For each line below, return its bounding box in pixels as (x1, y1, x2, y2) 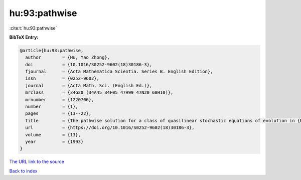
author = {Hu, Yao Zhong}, (25, 55, 110, 60)
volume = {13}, (25, 132, 81, 137)
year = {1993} (25, 139, 84, 144)
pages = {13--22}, (25, 111, 92, 116)
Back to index (9, 168, 38, 174)
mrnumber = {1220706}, (25, 97, 94, 102)
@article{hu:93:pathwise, (20, 48, 84, 53)
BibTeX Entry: (9, 34, 39, 40)
